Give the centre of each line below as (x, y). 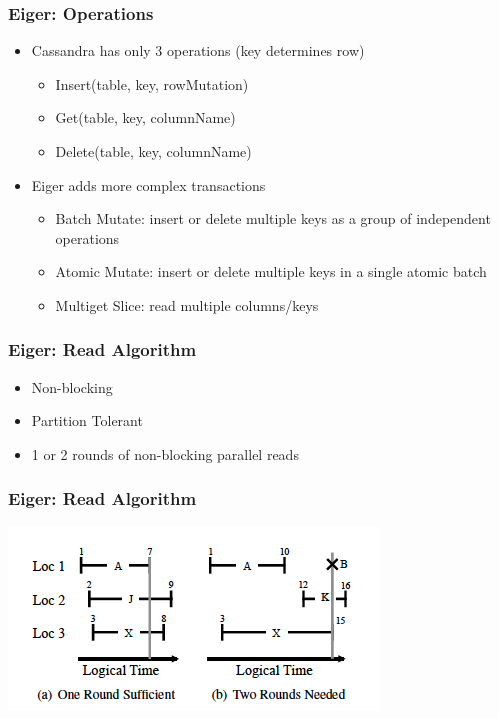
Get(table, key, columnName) (145, 117)
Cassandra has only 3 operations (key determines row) (198, 50)
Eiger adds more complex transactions (148, 184)
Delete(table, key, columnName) (153, 151)
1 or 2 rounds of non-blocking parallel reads (165, 453)
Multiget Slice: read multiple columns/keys (187, 304)
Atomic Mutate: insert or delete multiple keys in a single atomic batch (271, 271)
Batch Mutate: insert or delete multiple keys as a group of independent (273, 218)
